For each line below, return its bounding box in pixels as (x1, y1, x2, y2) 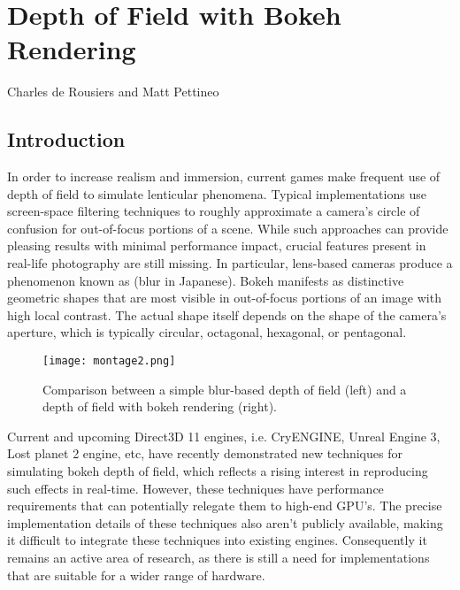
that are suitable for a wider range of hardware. (7, 565, 265, 584)
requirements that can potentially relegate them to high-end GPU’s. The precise (7, 496, 442, 515)
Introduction (7, 126, 126, 153)
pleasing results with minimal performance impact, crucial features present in (7, 236, 426, 255)
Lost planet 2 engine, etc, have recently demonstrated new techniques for (7, 444, 402, 463)
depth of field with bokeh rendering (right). (42, 397, 278, 416)
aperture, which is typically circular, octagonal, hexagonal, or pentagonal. (7, 323, 407, 341)
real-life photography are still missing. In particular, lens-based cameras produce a (7, 254, 453, 272)
